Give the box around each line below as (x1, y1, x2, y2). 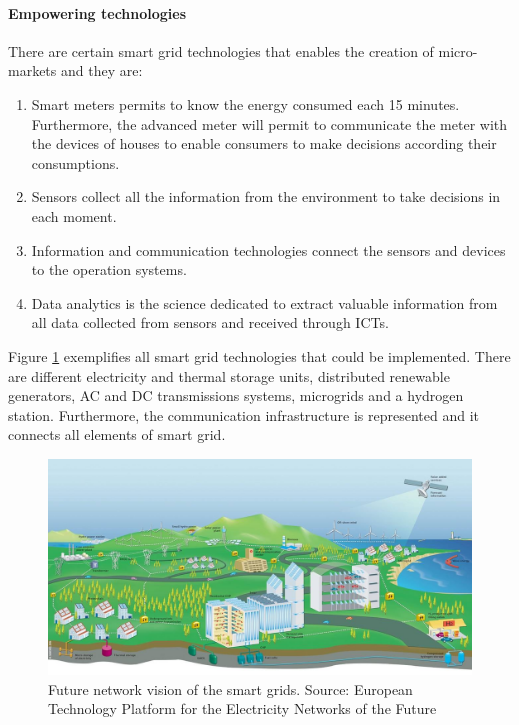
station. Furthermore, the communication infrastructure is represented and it (8, 404, 480, 425)
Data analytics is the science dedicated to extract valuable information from (31, 292, 498, 313)
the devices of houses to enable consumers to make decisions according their (31, 133, 497, 154)
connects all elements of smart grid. (8, 424, 226, 445)
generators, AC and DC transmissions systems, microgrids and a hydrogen (8, 385, 464, 406)
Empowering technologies (8, 2, 187, 23)
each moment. (31, 205, 117, 226)
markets (8, 60, 57, 81)
